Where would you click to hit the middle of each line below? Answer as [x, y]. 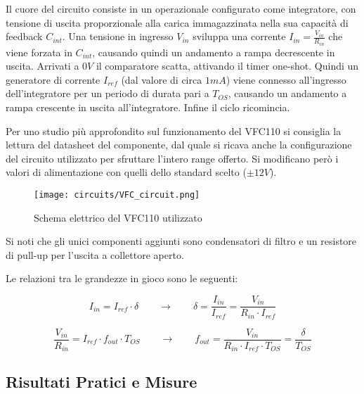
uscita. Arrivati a [43, 66]
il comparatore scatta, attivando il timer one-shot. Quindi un [227, 66]
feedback [24, 36]
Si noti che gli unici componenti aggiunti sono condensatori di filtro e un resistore [181, 241]
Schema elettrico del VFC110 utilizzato [118, 217]
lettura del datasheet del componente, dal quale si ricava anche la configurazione [179, 145]
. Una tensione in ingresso [118, 36]
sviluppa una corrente [239, 36]
